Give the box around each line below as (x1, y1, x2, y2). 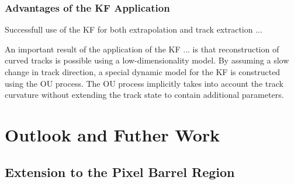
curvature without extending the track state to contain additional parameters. (5, 89, 284, 101)
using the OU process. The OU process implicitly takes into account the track (5, 77, 283, 89)
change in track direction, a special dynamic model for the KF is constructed (5, 66, 281, 77)
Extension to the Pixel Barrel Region (5, 162, 235, 181)
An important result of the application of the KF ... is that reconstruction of (5, 43, 279, 55)
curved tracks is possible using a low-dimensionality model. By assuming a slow (5, 54, 289, 66)
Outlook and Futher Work (5, 122, 220, 146)
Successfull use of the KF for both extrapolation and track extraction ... (5, 23, 262, 36)
